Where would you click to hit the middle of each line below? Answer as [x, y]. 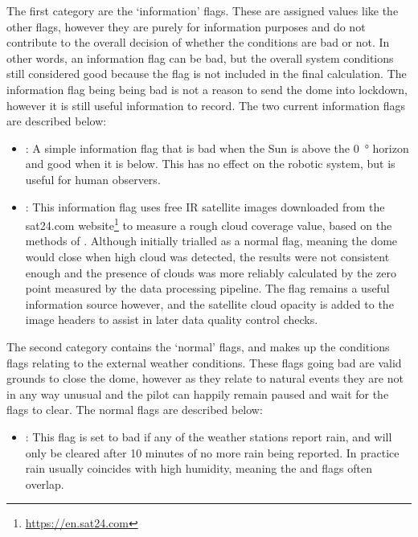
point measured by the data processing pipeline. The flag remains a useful [207, 288]
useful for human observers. [93, 179]
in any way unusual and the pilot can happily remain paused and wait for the [198, 394]
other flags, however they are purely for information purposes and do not [186, 26]
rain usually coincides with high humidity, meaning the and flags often [199, 468]
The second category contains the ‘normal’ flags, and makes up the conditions [198, 346]
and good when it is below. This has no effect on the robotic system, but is [210, 164]
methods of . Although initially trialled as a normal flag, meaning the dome [211, 241]
